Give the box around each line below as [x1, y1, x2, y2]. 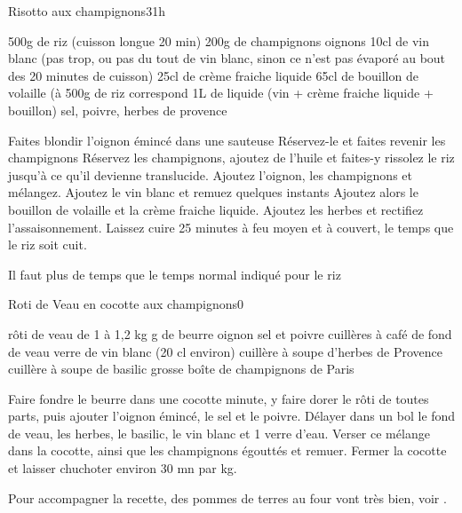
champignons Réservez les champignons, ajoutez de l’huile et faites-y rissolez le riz [8, 148, 455, 167]
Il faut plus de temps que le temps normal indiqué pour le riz [8, 264, 341, 283]
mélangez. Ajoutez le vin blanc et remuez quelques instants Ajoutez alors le [8, 183, 418, 201]
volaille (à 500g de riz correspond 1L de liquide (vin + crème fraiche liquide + [8, 83, 434, 102]
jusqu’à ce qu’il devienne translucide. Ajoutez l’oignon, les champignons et [8, 165, 412, 184]
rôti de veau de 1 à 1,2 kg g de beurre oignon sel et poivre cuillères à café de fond [8, 324, 452, 343]
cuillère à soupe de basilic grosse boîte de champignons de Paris [8, 359, 354, 378]
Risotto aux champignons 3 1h [8, 2, 165, 20]
